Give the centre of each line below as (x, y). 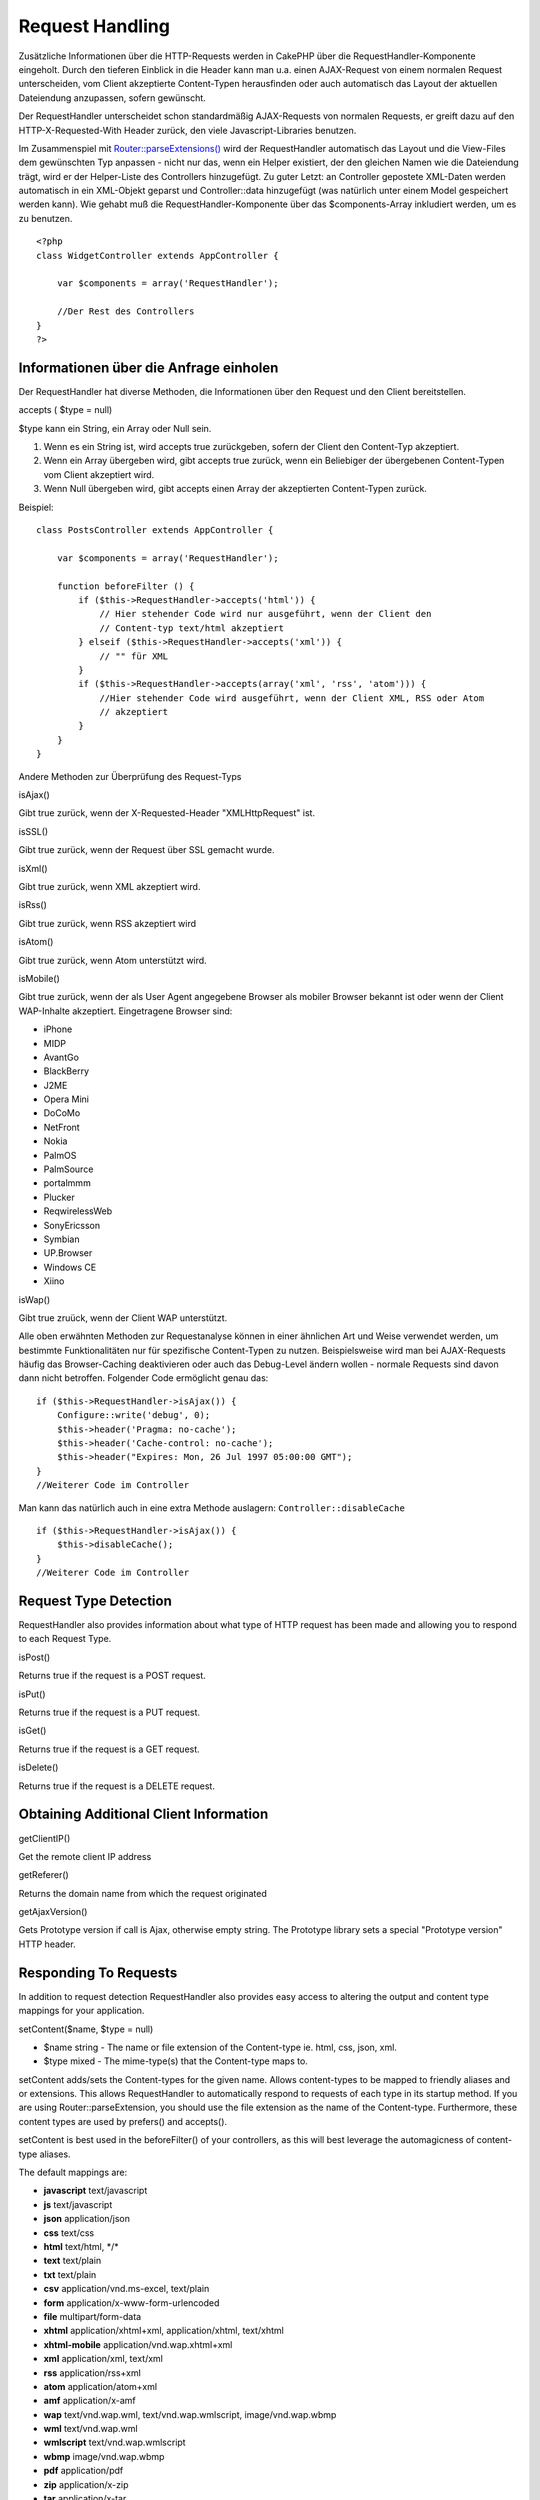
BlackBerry (66, 1071)
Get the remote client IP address (85, 1856)
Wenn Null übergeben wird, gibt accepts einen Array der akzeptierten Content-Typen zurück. (235, 489)
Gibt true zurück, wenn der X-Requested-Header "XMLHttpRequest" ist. (166, 813)
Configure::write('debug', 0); (133, 1415)
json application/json (86, 2219)
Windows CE (70, 1267)
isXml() (33, 868)
